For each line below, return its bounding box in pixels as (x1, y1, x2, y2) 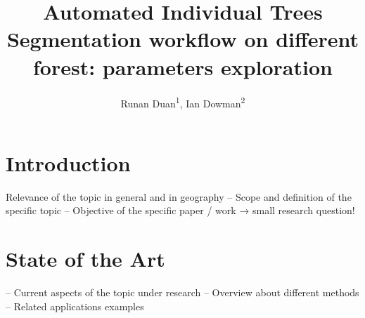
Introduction (6, 148, 131, 177)
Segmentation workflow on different (6, 25, 359, 53)
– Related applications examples (6, 298, 144, 313)
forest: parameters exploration (33, 52, 333, 81)
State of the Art (6, 244, 165, 273)
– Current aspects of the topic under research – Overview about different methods (6, 285, 359, 299)
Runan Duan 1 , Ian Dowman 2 (120, 93, 245, 110)
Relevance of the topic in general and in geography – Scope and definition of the (6, 189, 352, 204)
